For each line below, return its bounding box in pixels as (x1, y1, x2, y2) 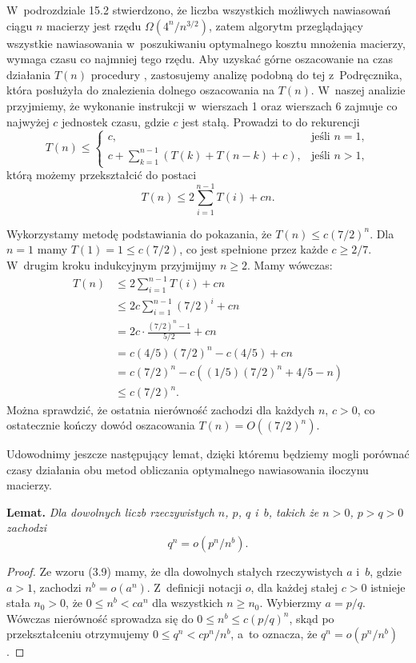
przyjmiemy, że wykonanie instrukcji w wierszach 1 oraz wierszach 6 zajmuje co (6, 97, 398, 114)
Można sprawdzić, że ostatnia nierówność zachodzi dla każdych (6, 401, 315, 417)
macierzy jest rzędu (46, 17, 142, 34)
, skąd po (289, 609, 334, 626)
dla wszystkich (152, 594, 223, 611)
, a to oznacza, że (230, 625, 318, 642)
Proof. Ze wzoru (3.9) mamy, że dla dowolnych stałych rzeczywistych (6, 563, 343, 580)
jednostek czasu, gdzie (62, 113, 170, 130)
